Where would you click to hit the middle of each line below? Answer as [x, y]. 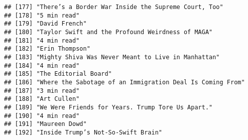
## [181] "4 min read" [42, 40]
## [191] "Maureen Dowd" [45, 124]
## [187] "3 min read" [42, 91]
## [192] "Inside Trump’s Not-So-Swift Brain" [83, 132]
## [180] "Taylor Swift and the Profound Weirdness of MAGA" [108, 32]
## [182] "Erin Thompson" [47, 49]
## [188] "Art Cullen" [42, 99]
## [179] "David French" [45, 24]
